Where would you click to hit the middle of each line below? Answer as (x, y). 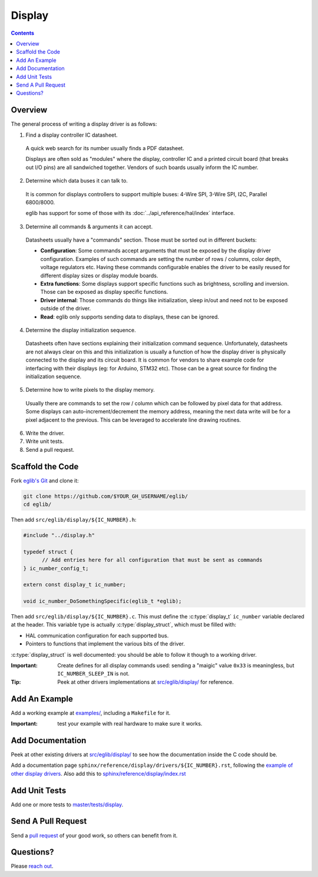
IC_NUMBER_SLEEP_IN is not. (93, 674)
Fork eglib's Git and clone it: (45, 481)
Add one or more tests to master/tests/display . (67, 805)
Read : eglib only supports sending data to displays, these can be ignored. (130, 317)
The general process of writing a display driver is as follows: (84, 124)
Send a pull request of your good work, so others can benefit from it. (94, 835)
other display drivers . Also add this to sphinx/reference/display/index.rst (98, 773)
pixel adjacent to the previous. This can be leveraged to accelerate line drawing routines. (133, 420)
